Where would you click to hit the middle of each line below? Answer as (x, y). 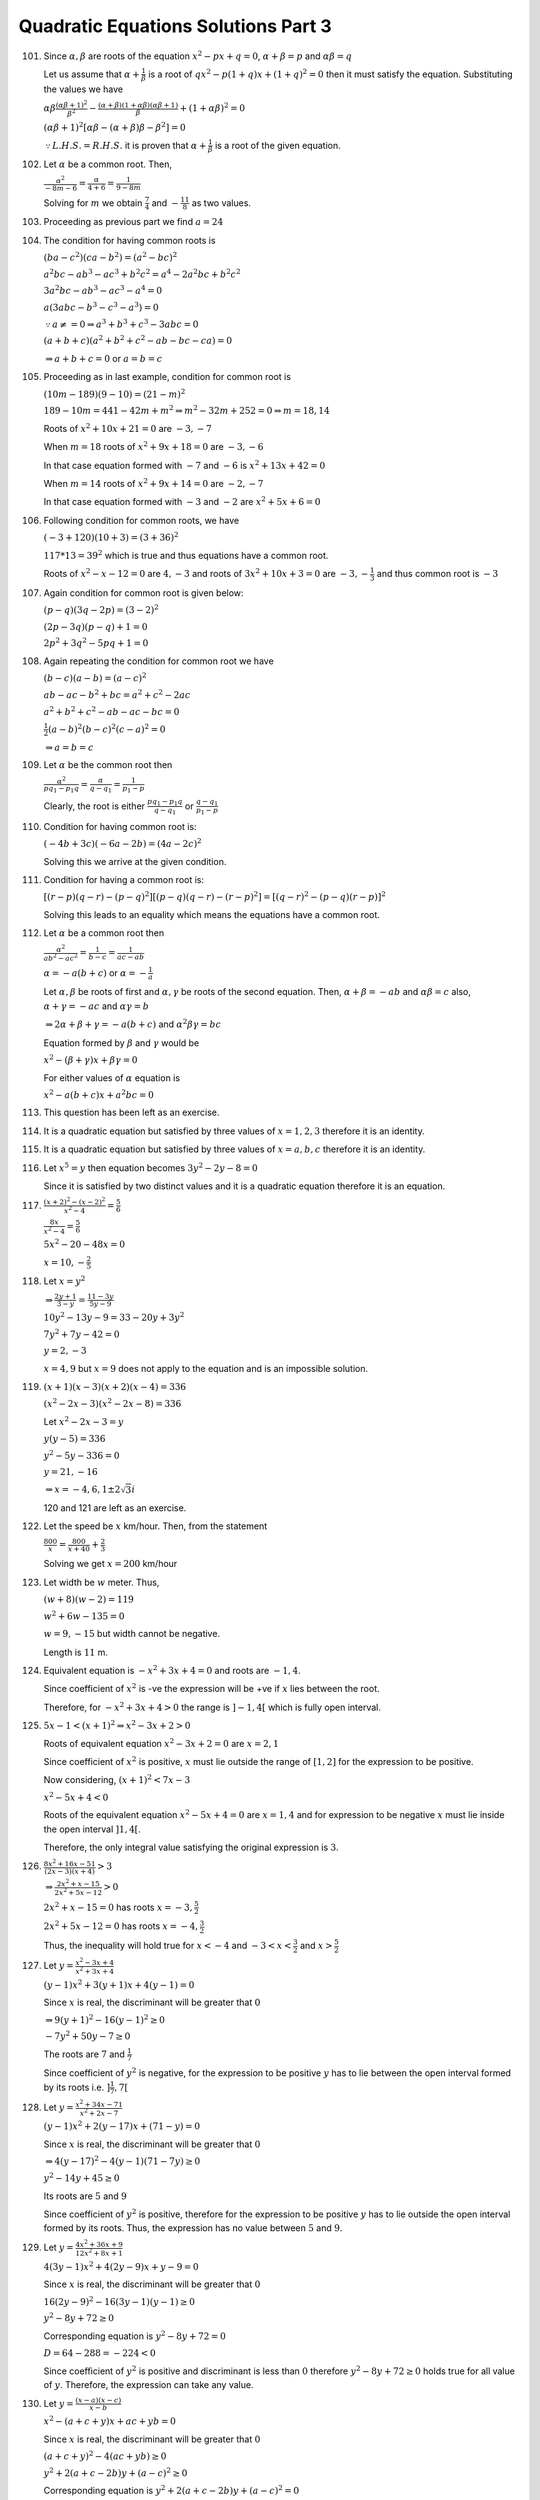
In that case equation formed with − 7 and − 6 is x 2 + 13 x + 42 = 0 (184, 464)
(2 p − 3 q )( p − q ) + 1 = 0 (95, 626)
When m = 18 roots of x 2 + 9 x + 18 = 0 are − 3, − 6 (153, 446)
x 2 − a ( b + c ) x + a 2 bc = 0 (98, 1094)
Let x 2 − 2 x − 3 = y (83, 1420)
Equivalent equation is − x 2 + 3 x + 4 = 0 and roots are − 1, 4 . (172, 1669)
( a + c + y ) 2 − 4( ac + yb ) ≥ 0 (105, 2455)
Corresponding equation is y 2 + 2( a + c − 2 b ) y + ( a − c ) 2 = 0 (171, 2490)
